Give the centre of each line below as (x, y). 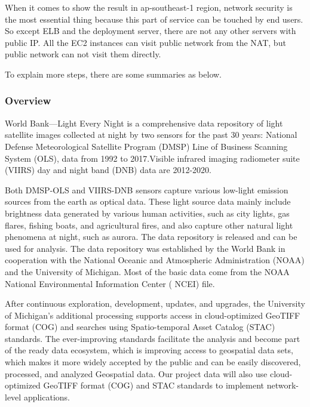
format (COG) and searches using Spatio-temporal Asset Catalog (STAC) (140, 327)
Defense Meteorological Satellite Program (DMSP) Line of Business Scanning (146, 146)
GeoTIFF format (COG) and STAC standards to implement (154, 385)
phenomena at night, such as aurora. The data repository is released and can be (151, 237)
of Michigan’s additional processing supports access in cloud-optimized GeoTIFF (153, 315)
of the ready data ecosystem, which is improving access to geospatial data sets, (149, 350)
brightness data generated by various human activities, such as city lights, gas (147, 213)
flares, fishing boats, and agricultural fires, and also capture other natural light (149, 225)
